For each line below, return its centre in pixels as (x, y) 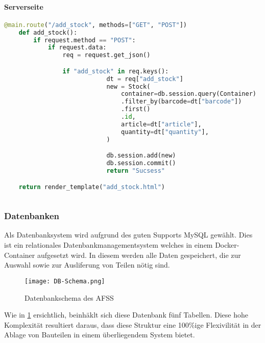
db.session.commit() (141, 163)
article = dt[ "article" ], (161, 124)
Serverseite (24, 6)
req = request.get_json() (106, 55)
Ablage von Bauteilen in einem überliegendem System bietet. (100, 335)
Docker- (227, 245)
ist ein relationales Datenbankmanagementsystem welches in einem (109, 245)
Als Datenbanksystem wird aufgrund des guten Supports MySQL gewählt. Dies (128, 235)
